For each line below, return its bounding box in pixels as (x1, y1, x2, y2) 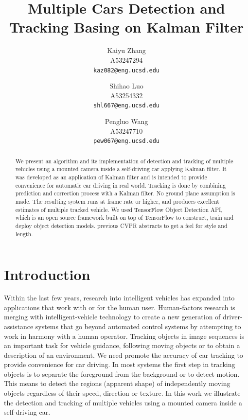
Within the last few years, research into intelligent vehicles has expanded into (4, 293, 235, 303)
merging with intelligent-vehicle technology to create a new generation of (4, 312, 221, 322)
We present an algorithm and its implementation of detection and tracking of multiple (15, 157, 233, 165)
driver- (223, 312, 243, 322)
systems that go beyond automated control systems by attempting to (35, 321, 241, 331)
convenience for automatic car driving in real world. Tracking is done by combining (15, 181, 226, 189)
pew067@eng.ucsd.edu (93, 138, 160, 145)
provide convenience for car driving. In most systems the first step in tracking (4, 359, 235, 369)
